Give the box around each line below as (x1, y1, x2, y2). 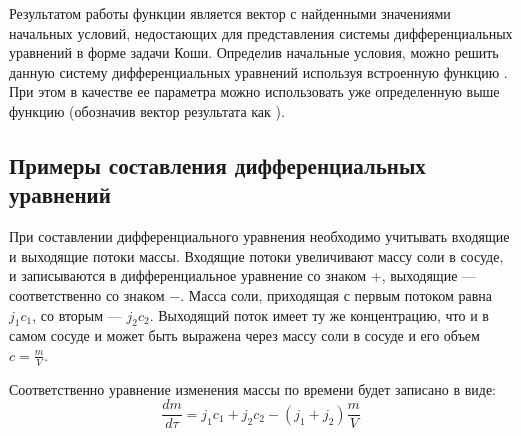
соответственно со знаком (9, 284, 165, 305)
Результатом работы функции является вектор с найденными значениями (9, 3, 451, 23)
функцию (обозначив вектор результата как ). (9, 100, 285, 121)
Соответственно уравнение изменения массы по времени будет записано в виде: (9, 378, 497, 399)
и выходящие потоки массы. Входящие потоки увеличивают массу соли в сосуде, (9, 245, 504, 266)
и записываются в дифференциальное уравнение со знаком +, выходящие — (9, 265, 477, 286)
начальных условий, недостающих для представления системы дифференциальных (9, 22, 513, 43)
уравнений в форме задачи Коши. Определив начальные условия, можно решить (9, 42, 499, 63)
